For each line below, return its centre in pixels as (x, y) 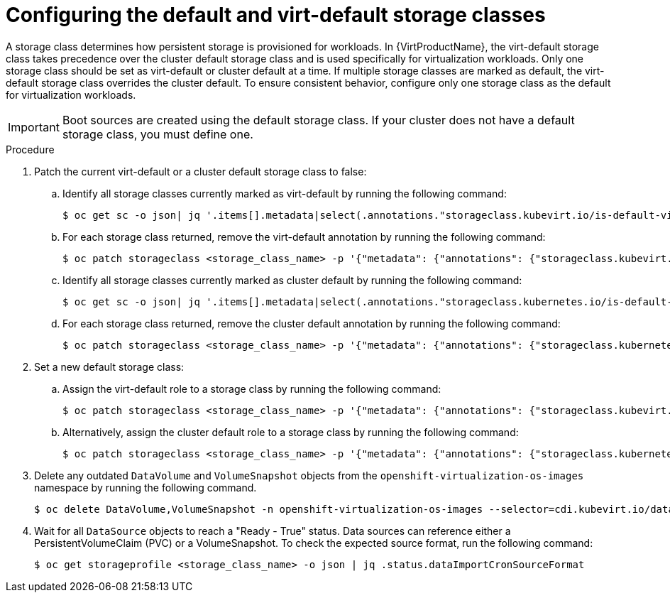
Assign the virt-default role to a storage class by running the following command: (252, 388)
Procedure (30, 149)
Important (34, 127)
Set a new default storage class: (109, 366)
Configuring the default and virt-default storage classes (276, 15)
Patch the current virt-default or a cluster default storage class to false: (201, 171)
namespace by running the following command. (145, 487)
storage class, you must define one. (158, 134)
